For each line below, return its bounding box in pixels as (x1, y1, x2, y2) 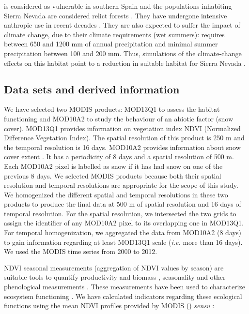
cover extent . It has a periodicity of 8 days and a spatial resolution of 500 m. (4, 151, 234, 162)
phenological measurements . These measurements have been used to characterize (4, 282, 245, 292)
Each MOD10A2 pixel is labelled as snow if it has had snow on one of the (4, 161, 223, 171)
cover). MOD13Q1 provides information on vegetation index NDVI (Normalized (4, 123, 241, 133)
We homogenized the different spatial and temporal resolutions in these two (4, 189, 228, 199)
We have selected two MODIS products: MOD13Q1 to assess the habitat (4, 104, 220, 114)
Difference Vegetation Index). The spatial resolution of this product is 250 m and (4, 133, 245, 143)
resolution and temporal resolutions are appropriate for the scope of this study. (4, 180, 238, 190)
